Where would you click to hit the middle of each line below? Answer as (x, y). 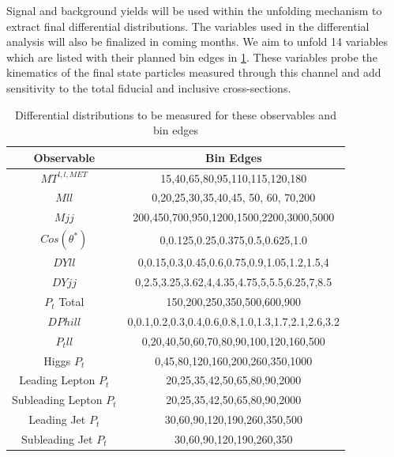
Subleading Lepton (57, 400)
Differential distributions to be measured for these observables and (176, 114)
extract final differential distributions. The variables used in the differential (188, 26)
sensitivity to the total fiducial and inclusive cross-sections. (149, 87)
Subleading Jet (57, 438)
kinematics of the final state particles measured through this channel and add (194, 72)
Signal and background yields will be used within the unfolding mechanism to (194, 10)
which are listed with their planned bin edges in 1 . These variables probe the (192, 57)
